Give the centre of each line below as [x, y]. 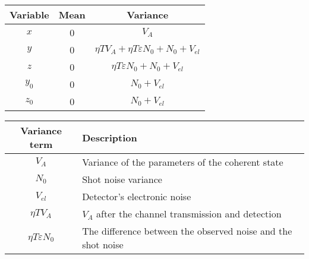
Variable [29, 15]
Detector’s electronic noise [137, 196]
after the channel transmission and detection [189, 214]
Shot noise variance [122, 179]
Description [110, 137]
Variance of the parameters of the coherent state [183, 162]
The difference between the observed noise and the [187, 231]
